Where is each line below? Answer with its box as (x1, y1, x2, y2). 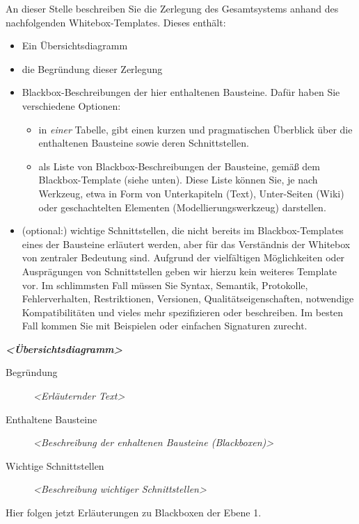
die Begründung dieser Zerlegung (22, 61, 163, 76)
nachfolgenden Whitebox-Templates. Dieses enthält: (6, 15, 226, 29)
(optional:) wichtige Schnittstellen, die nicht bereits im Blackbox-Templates (22, 223, 344, 238)
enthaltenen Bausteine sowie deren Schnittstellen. (38, 136, 249, 150)
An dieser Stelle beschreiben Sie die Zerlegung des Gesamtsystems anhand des (6, 1, 339, 15)
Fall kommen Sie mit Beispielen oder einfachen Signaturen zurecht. (22, 318, 308, 333)
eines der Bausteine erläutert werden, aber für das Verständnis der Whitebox (22, 236, 351, 251)
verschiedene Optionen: (22, 98, 121, 113)
